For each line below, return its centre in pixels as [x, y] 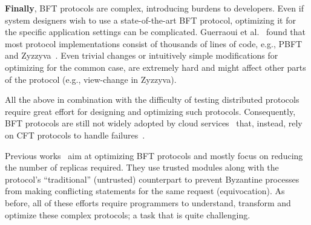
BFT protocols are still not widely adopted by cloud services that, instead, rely [154, 123]
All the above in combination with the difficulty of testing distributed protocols [152, 99]
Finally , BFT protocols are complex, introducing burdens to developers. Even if [154, 8]
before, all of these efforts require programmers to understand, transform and [148, 202]
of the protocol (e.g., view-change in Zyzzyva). [91, 79]
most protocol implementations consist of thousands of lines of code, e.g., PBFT [154, 43]
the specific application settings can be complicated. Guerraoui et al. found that [155, 32]
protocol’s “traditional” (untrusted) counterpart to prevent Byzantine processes [152, 179]
